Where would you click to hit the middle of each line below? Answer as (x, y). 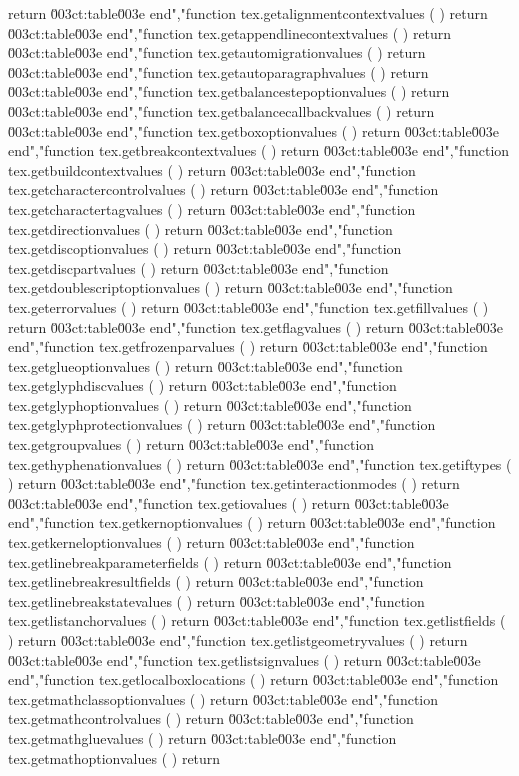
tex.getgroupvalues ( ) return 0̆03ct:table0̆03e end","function (191, 444)
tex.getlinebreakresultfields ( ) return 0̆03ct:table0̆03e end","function (216, 581)
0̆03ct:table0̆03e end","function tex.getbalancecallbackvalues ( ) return (221, 110)
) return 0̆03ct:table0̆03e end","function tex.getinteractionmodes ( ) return (234, 483)
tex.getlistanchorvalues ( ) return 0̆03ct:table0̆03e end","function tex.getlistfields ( (257, 620)
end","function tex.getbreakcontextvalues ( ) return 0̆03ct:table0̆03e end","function (259, 150)
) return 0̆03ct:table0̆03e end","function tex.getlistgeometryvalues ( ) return (238, 640)
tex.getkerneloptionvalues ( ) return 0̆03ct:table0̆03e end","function (211, 542)
